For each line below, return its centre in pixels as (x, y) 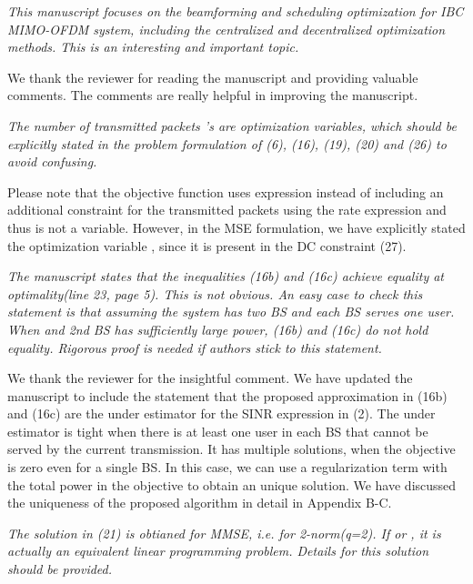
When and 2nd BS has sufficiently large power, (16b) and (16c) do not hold (218, 329)
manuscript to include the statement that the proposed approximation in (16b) (227, 395)
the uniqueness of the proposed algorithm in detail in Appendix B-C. (200, 503)
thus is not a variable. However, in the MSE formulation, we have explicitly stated (236, 227)
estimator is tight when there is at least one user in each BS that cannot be (218, 431)
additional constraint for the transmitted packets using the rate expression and (227, 210)
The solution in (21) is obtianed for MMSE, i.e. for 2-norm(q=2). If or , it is (224, 533)
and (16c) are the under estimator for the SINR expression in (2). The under (221, 413)
